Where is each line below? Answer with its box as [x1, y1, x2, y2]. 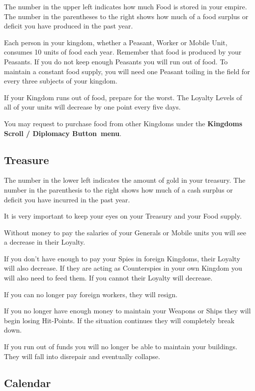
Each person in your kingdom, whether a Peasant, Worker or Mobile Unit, [4, 37, 227, 47]
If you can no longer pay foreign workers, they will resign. [4, 289, 178, 299]
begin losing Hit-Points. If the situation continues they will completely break [4, 315, 235, 325]
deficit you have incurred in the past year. [4, 194, 130, 204]
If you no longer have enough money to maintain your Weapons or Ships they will [4, 306, 251, 316]
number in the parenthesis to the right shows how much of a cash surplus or [4, 184, 233, 195]
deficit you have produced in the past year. [4, 21, 133, 31]
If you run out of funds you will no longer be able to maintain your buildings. [4, 341, 237, 352]
